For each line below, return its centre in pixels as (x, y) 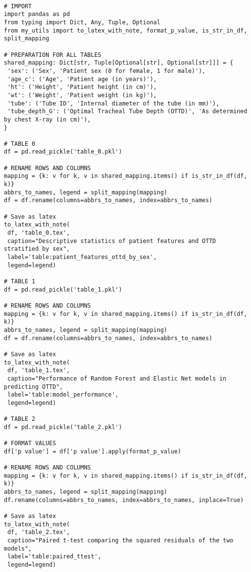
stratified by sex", (37, 249)
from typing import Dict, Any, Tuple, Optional (82, 22)
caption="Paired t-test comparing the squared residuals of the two (120, 540)
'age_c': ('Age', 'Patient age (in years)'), (82, 79)
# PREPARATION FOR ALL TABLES (53, 55)
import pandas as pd (37, 14)
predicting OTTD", (33, 387)
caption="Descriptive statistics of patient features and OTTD (112, 241)
